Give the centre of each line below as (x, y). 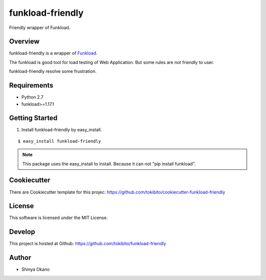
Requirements (31, 85)
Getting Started (33, 118)
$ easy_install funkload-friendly (59, 141)
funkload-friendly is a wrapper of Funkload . (53, 53)
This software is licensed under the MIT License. (58, 218)
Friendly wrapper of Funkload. (40, 28)
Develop (22, 232)
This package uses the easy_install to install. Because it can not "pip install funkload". (109, 164)
